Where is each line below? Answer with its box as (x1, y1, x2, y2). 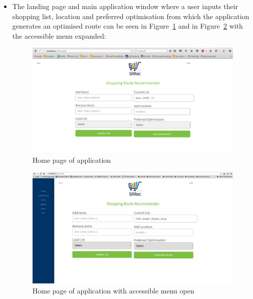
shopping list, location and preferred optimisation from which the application (12, 11, 249, 21)
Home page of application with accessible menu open (32, 285, 194, 295)
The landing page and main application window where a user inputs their (12, 1, 238, 11)
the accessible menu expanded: (12, 30, 106, 41)
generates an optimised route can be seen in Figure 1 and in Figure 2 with (12, 21, 243, 31)
